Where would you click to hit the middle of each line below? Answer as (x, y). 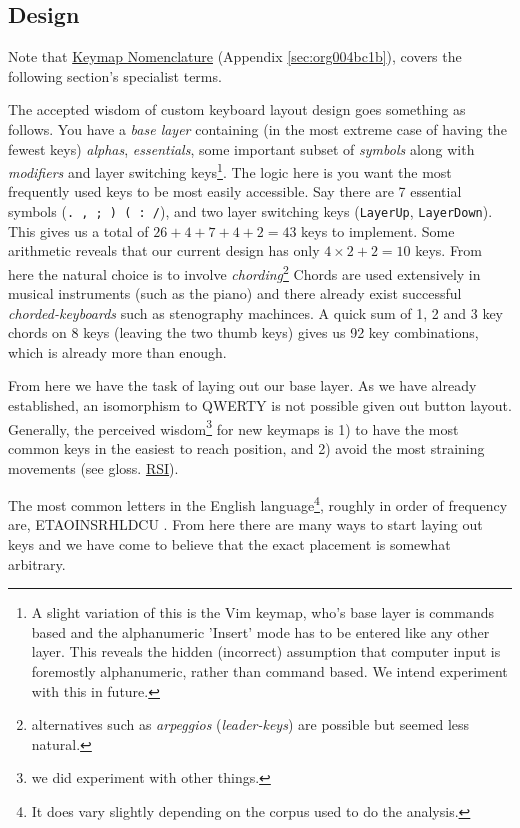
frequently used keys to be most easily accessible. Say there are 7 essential (235, 191)
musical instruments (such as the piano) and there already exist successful (235, 293)
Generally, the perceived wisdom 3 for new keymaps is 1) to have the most (233, 427)
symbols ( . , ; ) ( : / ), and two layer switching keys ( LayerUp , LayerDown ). (250, 211)
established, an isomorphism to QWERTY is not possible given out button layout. (260, 405)
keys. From (449, 250)
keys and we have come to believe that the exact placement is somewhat (229, 543)
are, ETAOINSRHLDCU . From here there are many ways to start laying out (245, 524)
